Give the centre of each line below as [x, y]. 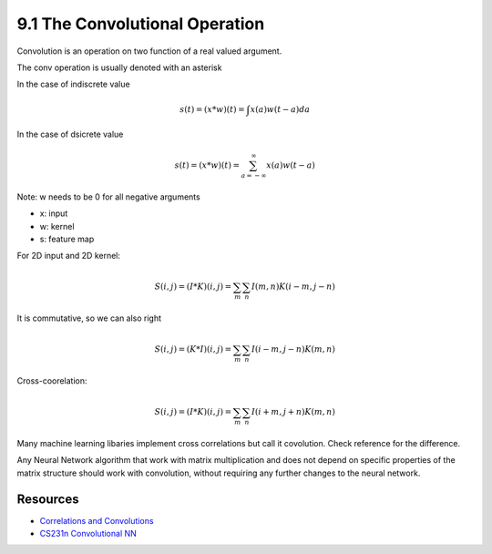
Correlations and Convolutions [97, 520]
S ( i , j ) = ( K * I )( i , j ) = [193, 349]
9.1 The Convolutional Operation [141, 24]
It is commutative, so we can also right [89, 318]
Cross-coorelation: [52, 381]
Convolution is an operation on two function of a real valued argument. [149, 51]
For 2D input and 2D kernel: [69, 256]
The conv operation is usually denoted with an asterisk [119, 67]
